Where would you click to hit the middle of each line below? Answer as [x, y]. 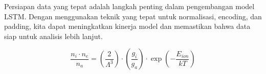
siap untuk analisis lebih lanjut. [53, 36]
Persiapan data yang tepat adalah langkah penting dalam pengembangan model [129, 6]
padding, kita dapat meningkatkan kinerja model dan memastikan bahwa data [127, 26]
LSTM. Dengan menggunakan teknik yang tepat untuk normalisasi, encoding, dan [133, 16]
